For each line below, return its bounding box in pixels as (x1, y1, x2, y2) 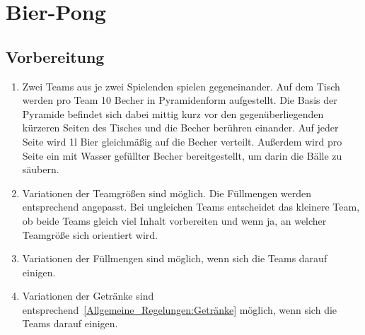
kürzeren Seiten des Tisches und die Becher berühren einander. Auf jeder (22, 120, 339, 135)
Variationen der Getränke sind (22, 288, 154, 303)
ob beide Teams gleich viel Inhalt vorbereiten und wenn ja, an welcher (22, 213, 327, 228)
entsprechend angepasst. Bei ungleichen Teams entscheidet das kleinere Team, (22, 199, 360, 214)
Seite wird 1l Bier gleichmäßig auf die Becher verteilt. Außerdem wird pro (22, 134, 342, 148)
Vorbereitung (6, 45, 105, 67)
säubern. (22, 162, 59, 177)
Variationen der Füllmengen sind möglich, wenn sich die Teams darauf (22, 251, 328, 266)
